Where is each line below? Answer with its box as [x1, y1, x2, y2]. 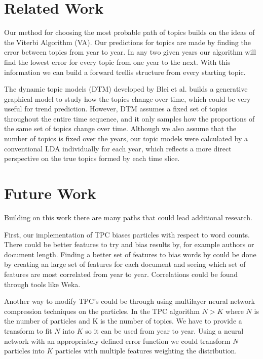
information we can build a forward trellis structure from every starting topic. [4, 66, 246, 77]
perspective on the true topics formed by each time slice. [4, 153, 180, 164]
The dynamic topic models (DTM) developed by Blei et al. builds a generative [4, 84, 248, 94]
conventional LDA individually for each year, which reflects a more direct [4, 143, 232, 153]
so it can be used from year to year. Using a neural [85, 325, 244, 336]
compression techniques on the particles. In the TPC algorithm [4, 305, 200, 316]
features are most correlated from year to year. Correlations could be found [4, 268, 238, 279]
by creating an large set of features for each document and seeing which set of [4, 259, 246, 269]
